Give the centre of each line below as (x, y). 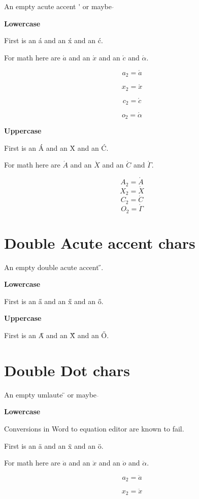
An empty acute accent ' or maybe (58, 6)
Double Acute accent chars (100, 242)
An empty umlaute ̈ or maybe (51, 394)
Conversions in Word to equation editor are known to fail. (94, 428)
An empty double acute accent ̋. (54, 267)
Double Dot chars (67, 370)
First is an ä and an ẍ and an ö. (54, 445)
